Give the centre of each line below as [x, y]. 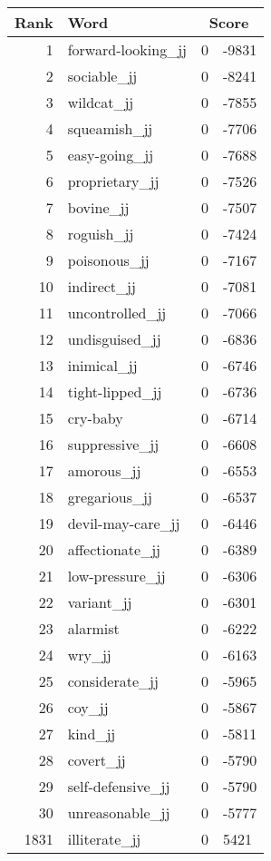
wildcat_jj [101, 102]
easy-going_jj [111, 155]
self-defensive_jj [119, 786]
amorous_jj [104, 470]
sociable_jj [102, 76]
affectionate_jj [114, 549]
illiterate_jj [104, 839]
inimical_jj [102, 365]
